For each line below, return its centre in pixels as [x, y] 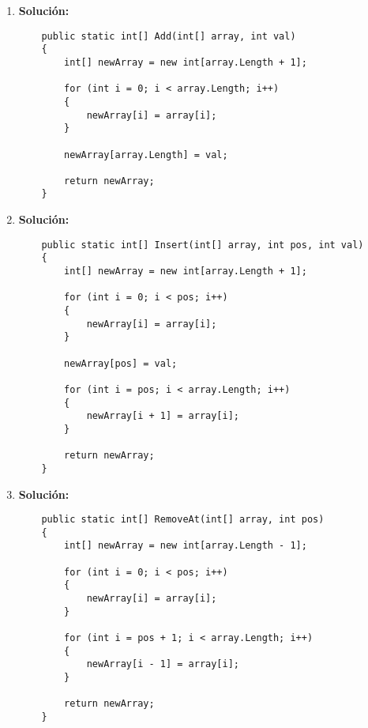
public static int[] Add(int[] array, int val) [169, 36]
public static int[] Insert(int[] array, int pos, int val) [203, 245]
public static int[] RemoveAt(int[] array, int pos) [183, 520]
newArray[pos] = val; [121, 363]
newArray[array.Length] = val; [146, 155]
